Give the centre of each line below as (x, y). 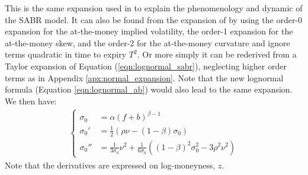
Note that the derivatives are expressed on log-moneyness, (110, 165)
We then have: (31, 101)
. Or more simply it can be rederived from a (217, 54)
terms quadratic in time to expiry (66, 54)
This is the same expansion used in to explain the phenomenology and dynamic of (154, 8)
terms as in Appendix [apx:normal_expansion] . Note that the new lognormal (144, 77)
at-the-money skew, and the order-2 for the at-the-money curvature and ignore (147, 42)
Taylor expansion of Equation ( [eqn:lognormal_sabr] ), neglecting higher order (146, 66)
